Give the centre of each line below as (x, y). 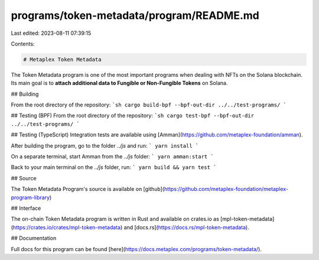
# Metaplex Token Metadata (62, 59)
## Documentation (34, 238)
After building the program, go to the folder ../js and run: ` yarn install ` (105, 145)
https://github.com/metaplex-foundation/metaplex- (226, 189)
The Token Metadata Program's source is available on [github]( (88, 189)
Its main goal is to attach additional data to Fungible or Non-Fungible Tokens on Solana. (119, 83)
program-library (30, 197)
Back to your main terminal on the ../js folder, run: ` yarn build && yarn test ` (114, 167)
